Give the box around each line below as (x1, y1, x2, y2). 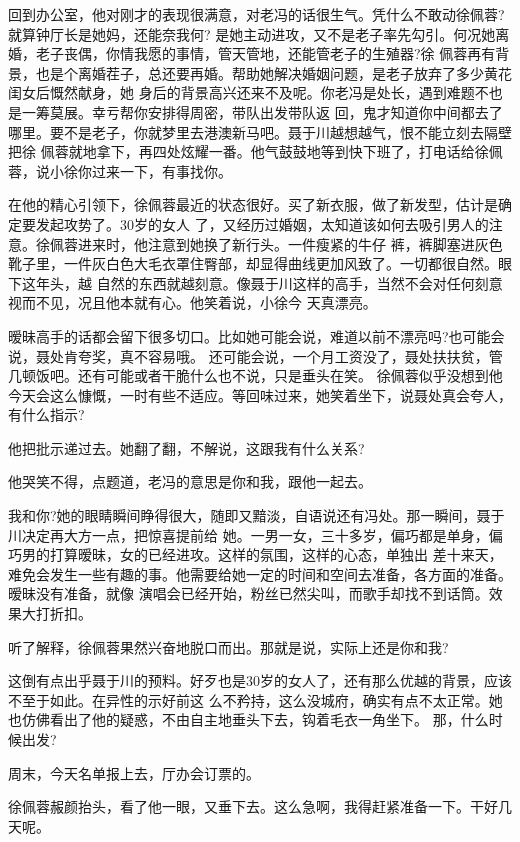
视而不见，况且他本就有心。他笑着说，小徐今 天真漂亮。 (8, 292, 377, 313)
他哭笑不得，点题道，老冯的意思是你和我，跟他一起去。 (8, 471, 372, 492)
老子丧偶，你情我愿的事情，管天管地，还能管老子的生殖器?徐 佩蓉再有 (35, 43, 496, 64)
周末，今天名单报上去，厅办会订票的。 (8, 762, 260, 783)
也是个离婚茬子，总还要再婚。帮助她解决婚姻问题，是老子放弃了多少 (35, 62, 484, 83)
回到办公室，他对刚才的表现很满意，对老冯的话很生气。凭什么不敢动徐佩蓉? (8, 4, 505, 24)
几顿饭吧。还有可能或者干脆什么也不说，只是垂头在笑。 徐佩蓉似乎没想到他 (8, 365, 503, 386)
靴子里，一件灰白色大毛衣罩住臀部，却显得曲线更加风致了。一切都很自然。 (8, 253, 498, 274)
